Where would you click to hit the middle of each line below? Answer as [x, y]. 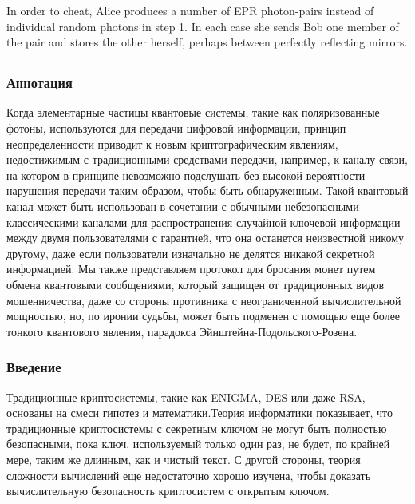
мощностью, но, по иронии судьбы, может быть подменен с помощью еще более [204, 316]
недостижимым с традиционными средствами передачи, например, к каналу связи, [207, 159]
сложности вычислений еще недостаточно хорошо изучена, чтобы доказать [189, 475]
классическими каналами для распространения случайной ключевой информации [204, 222]
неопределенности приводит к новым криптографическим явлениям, [172, 143]
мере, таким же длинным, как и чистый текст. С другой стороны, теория [184, 459]
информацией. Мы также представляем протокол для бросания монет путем [191, 269]
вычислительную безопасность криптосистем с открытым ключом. [168, 491]
